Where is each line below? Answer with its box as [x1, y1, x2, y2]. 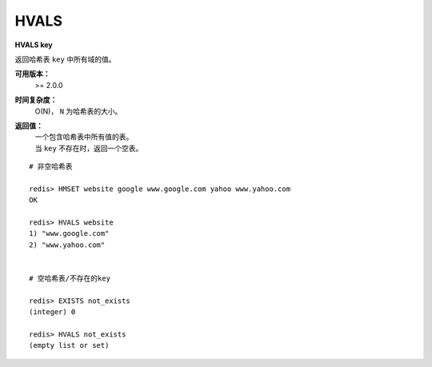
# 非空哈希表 [29, 162, 73, 171]
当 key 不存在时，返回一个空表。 [34, 143, 143, 153]
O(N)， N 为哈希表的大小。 [34, 106, 122, 116]
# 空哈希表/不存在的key [29, 273, 111, 283]
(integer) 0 [29, 308, 76, 317]
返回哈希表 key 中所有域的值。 [14, 54, 116, 64]
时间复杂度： [14, 95, 58, 105]
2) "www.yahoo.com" [29, 240, 106, 249]
